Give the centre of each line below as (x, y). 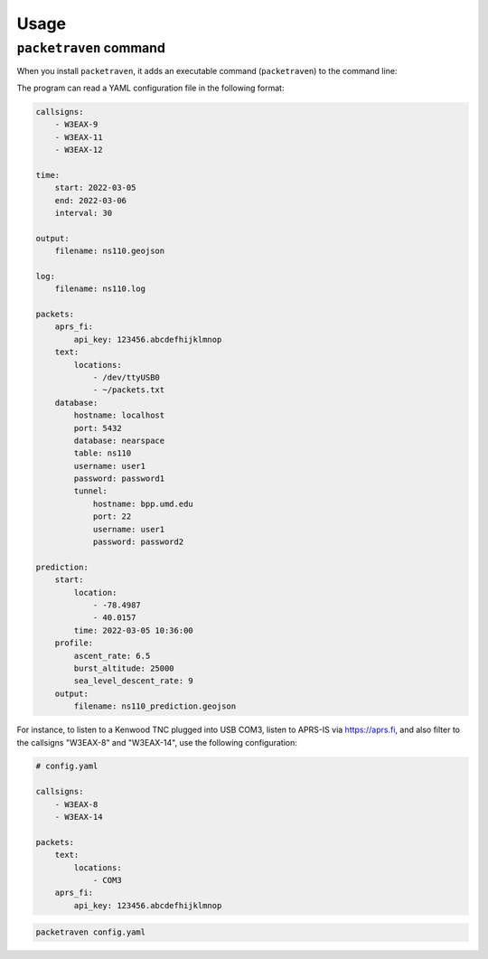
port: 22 (112, 517)
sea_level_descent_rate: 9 (133, 681)
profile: (74, 643)
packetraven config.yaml (91, 932)
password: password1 (119, 479)
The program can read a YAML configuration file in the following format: (150, 88)
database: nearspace (119, 440)
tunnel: (91, 491)
